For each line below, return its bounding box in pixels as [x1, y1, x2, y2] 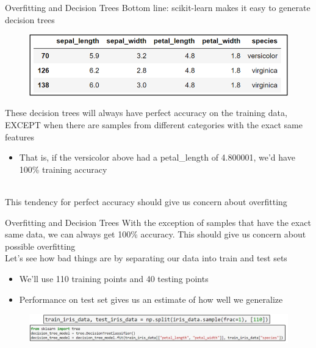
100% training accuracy [19, 162, 107, 175]
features [5, 130, 34, 143]
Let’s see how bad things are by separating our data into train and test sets [5, 252, 287, 264]
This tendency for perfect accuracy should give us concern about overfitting [5, 195, 287, 208]
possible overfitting [5, 239, 76, 252]
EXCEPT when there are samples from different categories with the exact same [5, 118, 303, 131]
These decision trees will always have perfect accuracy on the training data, [5, 106, 287, 119]
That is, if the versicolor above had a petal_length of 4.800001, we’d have [19, 151, 295, 164]
